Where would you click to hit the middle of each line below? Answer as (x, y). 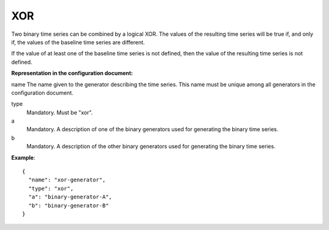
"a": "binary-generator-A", (70, 197)
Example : (23, 157)
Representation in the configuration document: (72, 73)
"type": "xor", (51, 188)
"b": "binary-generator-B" (69, 205)
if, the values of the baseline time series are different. (78, 42)
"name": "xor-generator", (67, 180)
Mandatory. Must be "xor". (60, 112)
